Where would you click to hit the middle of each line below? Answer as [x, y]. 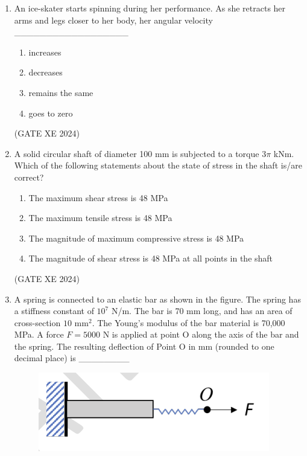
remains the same [61, 92]
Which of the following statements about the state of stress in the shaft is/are [158, 165]
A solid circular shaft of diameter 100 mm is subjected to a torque [137, 153]
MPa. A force [39, 334]
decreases [46, 72]
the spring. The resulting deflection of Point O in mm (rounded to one [144, 346]
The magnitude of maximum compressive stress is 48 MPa [136, 238]
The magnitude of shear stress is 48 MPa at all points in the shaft [151, 258]
